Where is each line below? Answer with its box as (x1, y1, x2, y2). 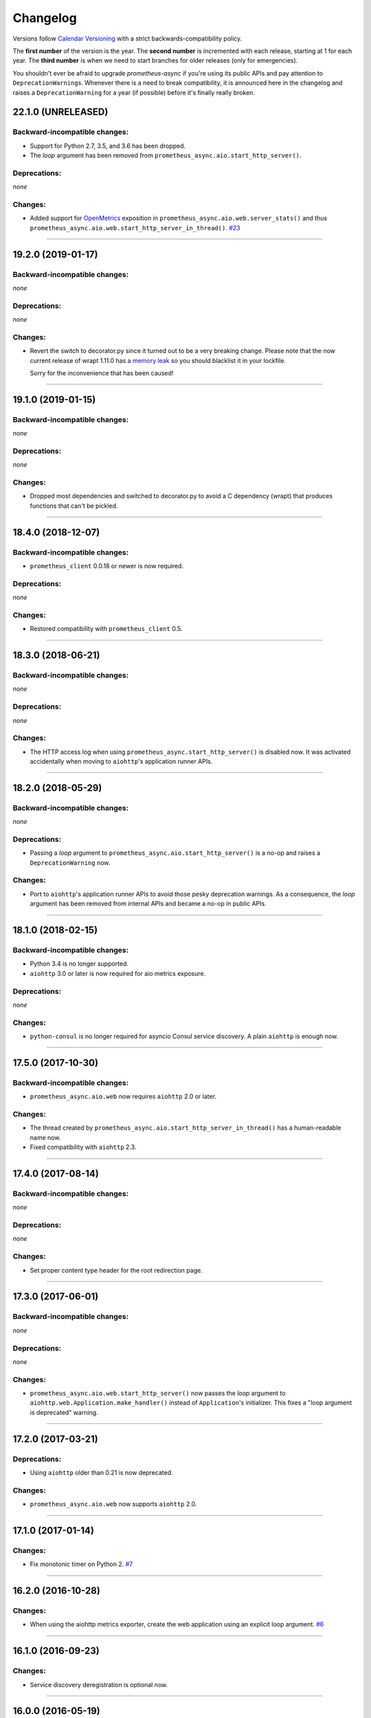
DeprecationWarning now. (30, 858, 111, 867)
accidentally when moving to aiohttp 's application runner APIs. (30, 757, 213, 766)
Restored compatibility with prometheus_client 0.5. (30, 625, 183, 633)
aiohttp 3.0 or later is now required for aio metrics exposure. (30, 969, 206, 977)
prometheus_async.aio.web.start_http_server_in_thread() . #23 (30, 223, 240, 232)
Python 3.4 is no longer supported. (30, 959, 129, 968)
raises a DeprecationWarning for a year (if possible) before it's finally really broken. (12, 88, 256, 96)
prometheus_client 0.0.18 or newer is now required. (30, 561, 184, 570)
